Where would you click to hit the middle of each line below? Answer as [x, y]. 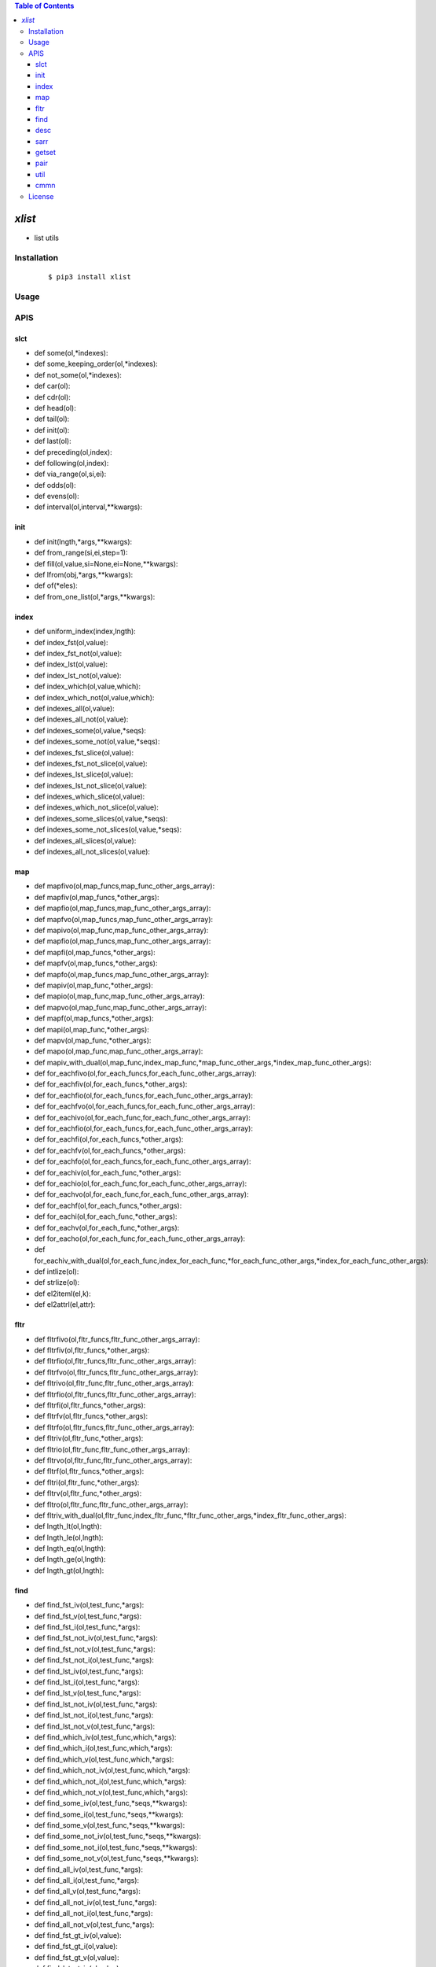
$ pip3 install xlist [90, 277]
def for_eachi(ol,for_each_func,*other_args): [106, 1216]
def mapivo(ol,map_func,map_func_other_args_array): [121, 930]
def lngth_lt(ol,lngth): [68, 1526]
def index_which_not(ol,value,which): [94, 697]
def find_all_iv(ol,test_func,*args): [88, 1869]
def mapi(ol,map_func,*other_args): [92, 1029]
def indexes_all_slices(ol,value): [85, 840]
